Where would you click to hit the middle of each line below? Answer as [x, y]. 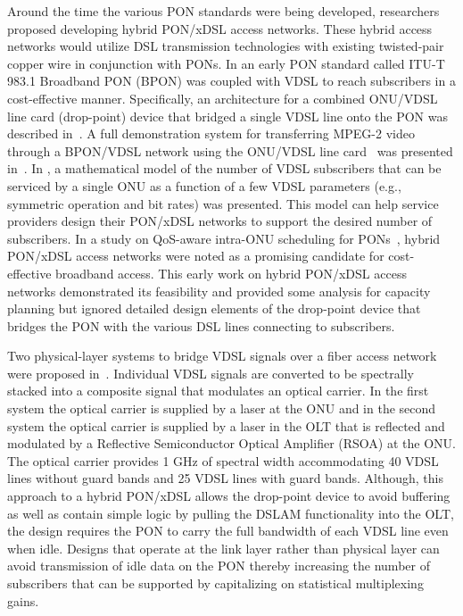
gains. [23, 600]
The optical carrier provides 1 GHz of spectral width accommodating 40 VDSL [223, 460]
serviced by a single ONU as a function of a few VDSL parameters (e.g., [204, 185]
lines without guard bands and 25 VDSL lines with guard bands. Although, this [225, 478]
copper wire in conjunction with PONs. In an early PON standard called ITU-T [226, 63]
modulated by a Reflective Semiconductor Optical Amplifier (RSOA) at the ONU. [231, 443]
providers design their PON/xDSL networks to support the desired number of [220, 221]
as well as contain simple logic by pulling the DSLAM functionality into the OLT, [231, 513]
